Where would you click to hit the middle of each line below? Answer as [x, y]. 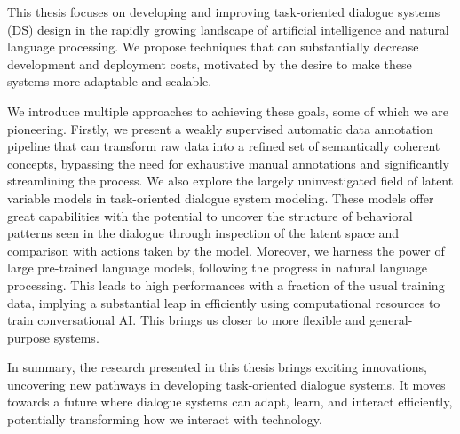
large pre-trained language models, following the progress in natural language [218, 268]
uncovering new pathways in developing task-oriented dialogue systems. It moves [226, 384]
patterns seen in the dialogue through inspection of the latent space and [203, 233]
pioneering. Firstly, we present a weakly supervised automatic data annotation [220, 128]
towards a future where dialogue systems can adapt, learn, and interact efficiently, [230, 402]
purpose [28, 337]
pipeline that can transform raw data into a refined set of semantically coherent [224, 146]
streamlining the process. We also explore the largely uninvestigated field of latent [230, 181]
